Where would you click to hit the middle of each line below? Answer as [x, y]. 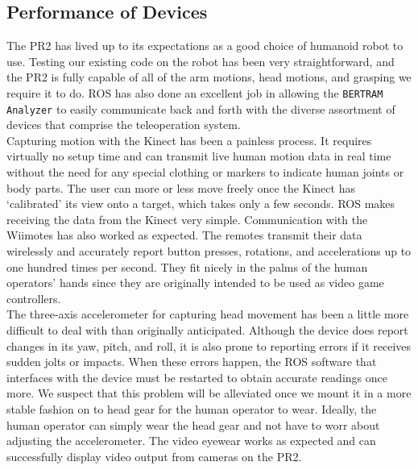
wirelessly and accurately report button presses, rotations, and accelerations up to [209, 251]
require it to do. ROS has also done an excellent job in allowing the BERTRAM [195, 92]
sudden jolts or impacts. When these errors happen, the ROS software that [192, 362]
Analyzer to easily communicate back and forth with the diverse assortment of [201, 108]
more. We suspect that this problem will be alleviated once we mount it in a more [209, 393]
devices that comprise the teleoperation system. [124, 125]
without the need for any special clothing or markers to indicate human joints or [205, 172]
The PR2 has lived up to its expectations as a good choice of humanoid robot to [205, 46]
